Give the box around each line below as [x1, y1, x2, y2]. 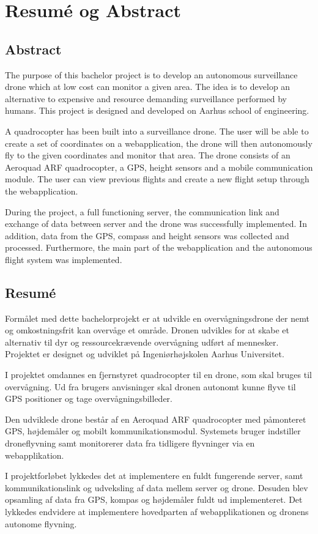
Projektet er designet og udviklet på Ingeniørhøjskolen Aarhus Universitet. [5, 347, 284, 360]
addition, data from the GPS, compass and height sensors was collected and [5, 229, 289, 242]
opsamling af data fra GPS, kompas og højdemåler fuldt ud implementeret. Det [5, 493, 303, 506]
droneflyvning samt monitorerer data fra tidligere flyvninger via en [5, 437, 255, 450]
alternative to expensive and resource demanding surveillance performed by [5, 92, 287, 105]
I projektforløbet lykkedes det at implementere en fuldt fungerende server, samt [5, 469, 303, 482]
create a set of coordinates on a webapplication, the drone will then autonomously [5, 136, 312, 149]
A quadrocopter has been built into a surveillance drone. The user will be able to [5, 124, 309, 137]
